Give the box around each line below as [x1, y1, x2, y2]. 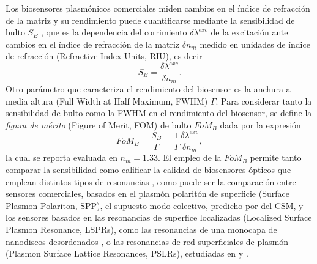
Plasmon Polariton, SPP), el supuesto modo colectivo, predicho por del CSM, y [6, 199, 304, 211]
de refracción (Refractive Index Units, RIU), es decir [6, 50, 203, 62]
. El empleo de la [157, 151, 222, 164]
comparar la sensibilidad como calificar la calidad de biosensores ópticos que [6, 163, 291, 175]
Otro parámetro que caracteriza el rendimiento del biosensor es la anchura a [6, 82, 291, 95]
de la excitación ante [211, 26, 288, 38]
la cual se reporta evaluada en [6, 151, 117, 164]
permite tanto [250, 151, 302, 164]
